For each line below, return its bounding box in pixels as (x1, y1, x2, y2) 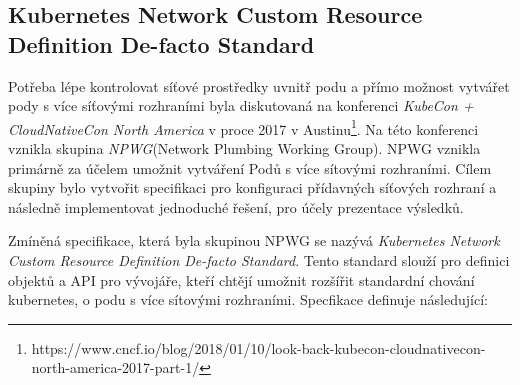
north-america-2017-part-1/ (31, 357, 200, 378)
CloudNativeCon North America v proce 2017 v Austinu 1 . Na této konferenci (8, 115, 479, 139)
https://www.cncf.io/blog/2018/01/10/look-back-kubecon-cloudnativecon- (31, 337, 486, 358)
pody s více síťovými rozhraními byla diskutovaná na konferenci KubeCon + (8, 95, 474, 116)
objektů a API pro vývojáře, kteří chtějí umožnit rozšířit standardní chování (8, 269, 475, 290)
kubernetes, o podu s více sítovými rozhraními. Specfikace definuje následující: (8, 289, 488, 310)
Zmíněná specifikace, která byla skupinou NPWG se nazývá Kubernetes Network (8, 230, 500, 251)
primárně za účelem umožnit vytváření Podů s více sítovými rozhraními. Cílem (8, 157, 492, 178)
